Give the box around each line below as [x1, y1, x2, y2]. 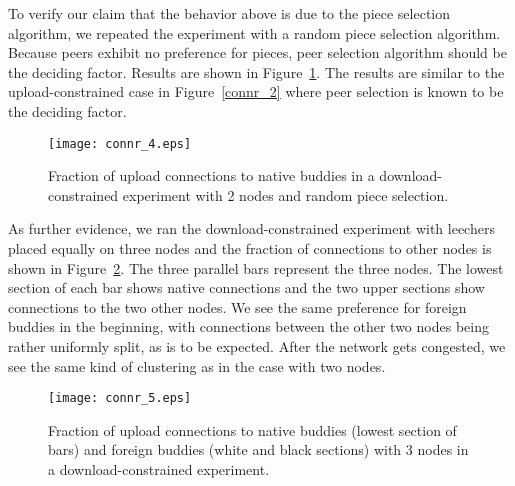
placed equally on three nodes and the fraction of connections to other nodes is [8, 238, 492, 258]
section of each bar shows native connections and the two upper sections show [8, 277, 485, 298]
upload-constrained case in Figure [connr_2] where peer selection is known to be [8, 81, 504, 102]
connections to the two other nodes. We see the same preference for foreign [8, 296, 467, 317]
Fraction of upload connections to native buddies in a [48, 165, 375, 186]
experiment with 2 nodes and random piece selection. [122, 184, 449, 205]
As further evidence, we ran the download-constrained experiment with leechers [8, 218, 495, 239]
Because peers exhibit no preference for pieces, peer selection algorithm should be [8, 42, 507, 63]
